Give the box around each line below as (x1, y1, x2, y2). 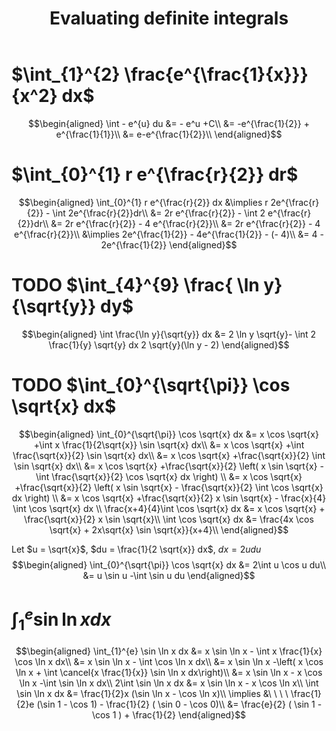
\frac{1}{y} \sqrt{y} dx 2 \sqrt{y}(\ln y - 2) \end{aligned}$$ (48, 338, 290, 351)
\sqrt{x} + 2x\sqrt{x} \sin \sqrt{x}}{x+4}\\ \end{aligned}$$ (49, 523, 289, 536)
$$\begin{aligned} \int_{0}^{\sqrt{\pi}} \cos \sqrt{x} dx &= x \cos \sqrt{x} (19, 428, 319, 440)
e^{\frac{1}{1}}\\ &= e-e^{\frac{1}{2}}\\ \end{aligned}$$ (55, 128, 283, 140)
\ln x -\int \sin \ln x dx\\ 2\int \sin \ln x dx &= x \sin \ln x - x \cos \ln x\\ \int (19, 677, 319, 689)
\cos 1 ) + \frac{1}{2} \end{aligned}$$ (91, 708, 247, 721)
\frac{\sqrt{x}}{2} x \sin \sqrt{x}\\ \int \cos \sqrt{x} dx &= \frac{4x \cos (24, 513, 314, 525)
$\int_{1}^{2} (11, 63, 121, 86)
